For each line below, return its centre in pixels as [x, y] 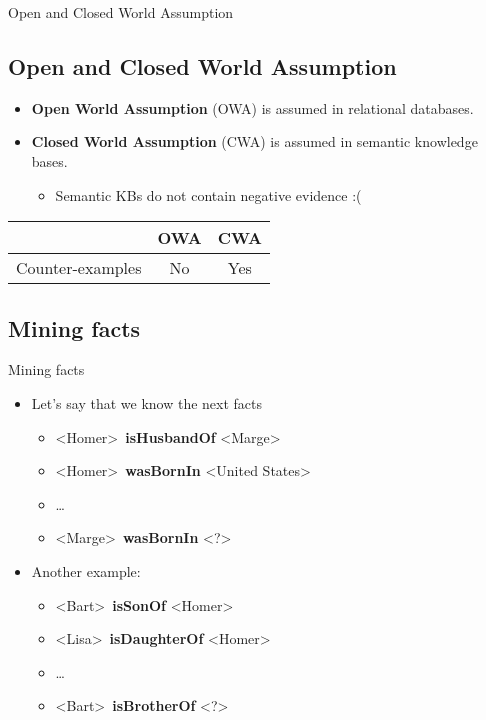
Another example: [86, 570]
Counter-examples [79, 268]
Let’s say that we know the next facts [147, 402]
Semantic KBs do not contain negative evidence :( [208, 194]
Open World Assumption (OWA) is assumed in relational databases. [252, 107]
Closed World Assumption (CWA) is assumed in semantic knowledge [254, 141]
